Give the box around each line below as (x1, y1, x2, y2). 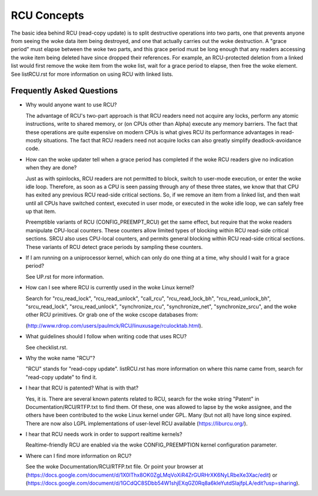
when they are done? (25, 164, 77, 171)
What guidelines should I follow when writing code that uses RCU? (25, 333, 187, 340)
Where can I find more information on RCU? (25, 452, 132, 459)
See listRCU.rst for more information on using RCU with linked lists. (11, 71, 174, 78)
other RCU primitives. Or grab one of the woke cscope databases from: (25, 311, 198, 318)
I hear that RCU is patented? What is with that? (25, 384, 138, 391)
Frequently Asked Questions (11, 86, 118, 96)
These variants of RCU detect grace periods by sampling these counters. (25, 243, 203, 250)
